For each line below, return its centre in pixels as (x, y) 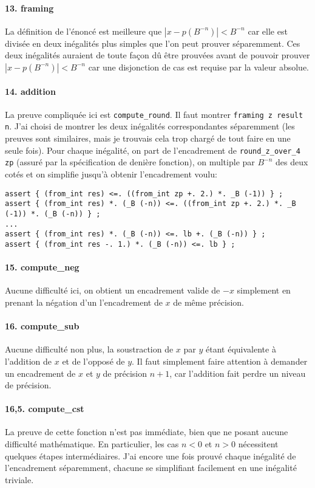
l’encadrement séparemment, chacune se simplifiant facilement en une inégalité (151, 468)
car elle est (268, 31)
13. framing (29, 8)
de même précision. (208, 302)
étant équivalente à (241, 349)
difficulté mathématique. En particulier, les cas (92, 444)
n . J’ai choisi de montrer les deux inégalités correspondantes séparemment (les (150, 126)
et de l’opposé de (93, 361)
